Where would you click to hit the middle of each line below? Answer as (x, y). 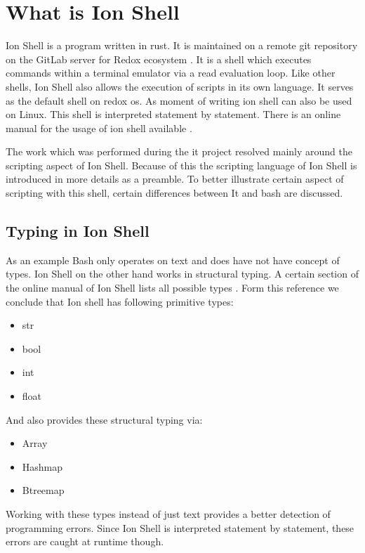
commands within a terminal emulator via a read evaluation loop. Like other (171, 73)
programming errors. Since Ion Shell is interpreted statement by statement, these (180, 527)
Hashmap (42, 466)
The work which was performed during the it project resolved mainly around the (179, 151)
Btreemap (43, 490)
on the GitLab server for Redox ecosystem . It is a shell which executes (159, 59)
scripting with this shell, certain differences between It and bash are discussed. (174, 193)
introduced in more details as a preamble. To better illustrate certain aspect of (175, 179)
